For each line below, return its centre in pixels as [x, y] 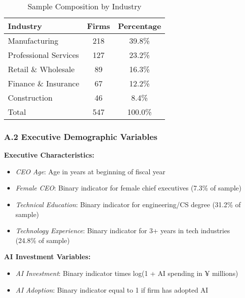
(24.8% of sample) [42, 240]
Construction [30, 97]
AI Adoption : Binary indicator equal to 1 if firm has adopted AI [112, 289]
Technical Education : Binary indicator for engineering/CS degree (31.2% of [128, 204]
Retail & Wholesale [41, 69]
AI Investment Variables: [47, 257]
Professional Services [43, 55]
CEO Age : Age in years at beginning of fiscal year [90, 171]
